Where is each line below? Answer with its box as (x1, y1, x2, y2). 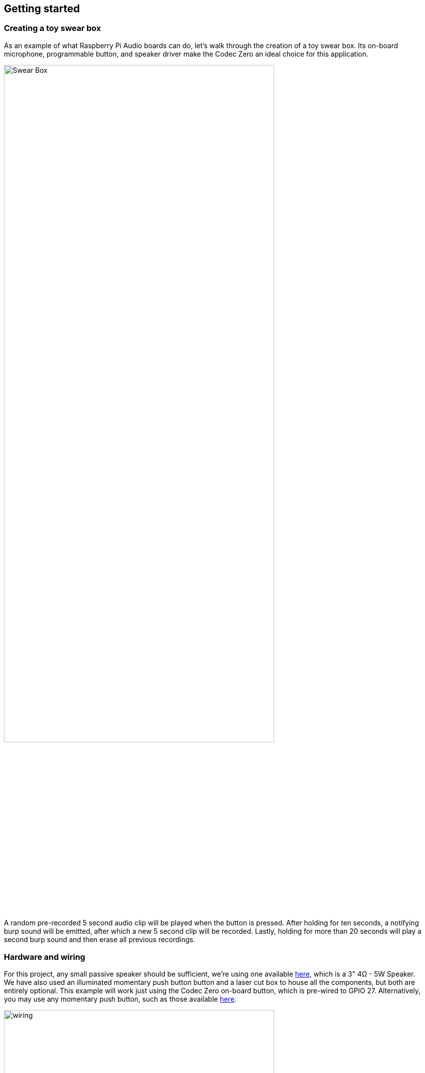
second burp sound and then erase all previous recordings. (4, 935, 196, 944)
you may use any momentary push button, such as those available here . (4, 995, 237, 1004)
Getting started (4, 2, 80, 15)
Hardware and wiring (4, 951, 85, 962)
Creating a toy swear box (4, 23, 101, 33)
